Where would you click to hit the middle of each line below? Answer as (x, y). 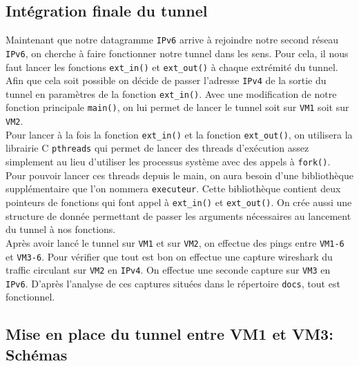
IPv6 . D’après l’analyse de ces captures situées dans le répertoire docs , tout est (173, 283)
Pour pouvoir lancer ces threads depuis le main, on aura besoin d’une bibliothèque (179, 175)
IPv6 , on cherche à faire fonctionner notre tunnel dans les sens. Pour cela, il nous (177, 53)
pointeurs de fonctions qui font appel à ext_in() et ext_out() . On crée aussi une (179, 202)
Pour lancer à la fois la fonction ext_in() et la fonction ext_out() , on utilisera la (179, 134)
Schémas (37, 354)
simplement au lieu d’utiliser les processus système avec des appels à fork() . (168, 162)
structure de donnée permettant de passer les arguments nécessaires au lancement (178, 215)
